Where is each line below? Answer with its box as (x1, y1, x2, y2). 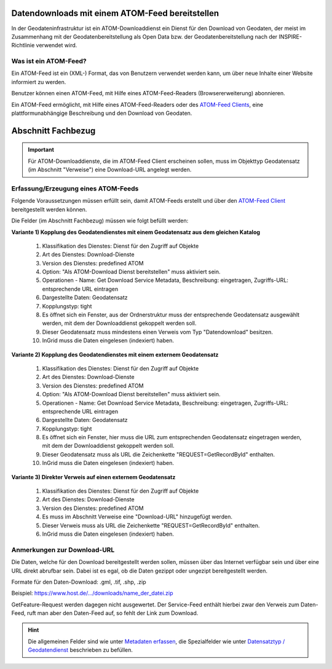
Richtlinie (11, 42, 35, 49)
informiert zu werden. (11, 78, 66, 85)
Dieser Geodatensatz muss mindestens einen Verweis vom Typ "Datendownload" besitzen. (42, 328, 273, 335)
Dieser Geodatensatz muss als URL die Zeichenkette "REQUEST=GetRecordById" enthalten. (42, 450, 275, 458)
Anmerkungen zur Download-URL (11, 546, 115, 554)
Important (28, 146, 55, 154)
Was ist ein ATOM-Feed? (11, 57, 87, 66)
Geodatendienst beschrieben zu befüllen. (28, 646, 133, 654)
